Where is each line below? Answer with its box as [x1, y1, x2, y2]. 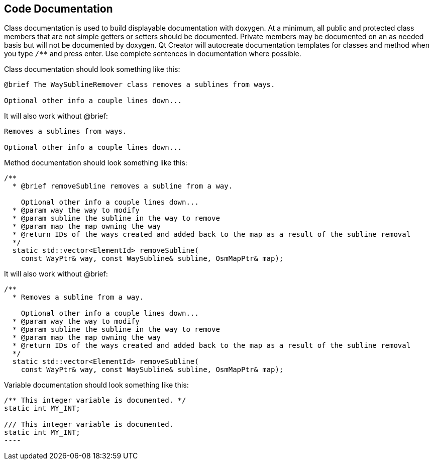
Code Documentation [4, 3, 113, 15]
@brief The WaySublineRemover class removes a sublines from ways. [4, 80, 275, 89]
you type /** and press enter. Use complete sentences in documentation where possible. [4, 49, 301, 58]
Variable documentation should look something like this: [4, 381, 189, 390]
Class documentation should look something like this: [4, 65, 180, 74]
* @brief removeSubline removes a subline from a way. [12, 182, 233, 191]
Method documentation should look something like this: [4, 158, 187, 167]
